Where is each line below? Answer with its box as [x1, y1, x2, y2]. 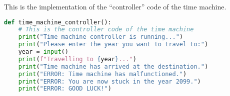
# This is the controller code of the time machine [18, 26, 194, 33]
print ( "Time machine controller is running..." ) [18, 33, 183, 41]
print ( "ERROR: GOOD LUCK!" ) [18, 85, 111, 93]
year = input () [18, 48, 68, 56]
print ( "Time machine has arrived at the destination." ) [18, 63, 208, 70]
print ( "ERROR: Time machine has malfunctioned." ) [18, 70, 187, 78]
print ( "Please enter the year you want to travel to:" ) [18, 41, 208, 48]
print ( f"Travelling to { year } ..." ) [18, 55, 136, 63]
